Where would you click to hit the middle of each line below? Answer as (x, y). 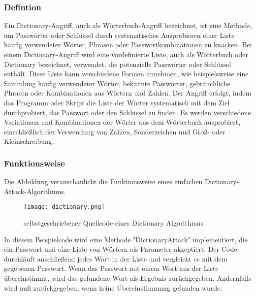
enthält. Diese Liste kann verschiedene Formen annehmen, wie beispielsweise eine (126, 74)
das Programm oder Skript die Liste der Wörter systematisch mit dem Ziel (117, 102)
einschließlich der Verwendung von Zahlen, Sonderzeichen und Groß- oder (115, 131)
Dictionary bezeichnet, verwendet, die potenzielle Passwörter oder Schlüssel (118, 64)
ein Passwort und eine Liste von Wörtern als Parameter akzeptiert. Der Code (121, 249)
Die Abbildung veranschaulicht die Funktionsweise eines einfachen (103, 181)
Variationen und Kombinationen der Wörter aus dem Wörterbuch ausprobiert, (122, 122)
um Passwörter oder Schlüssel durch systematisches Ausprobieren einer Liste (119, 35)
